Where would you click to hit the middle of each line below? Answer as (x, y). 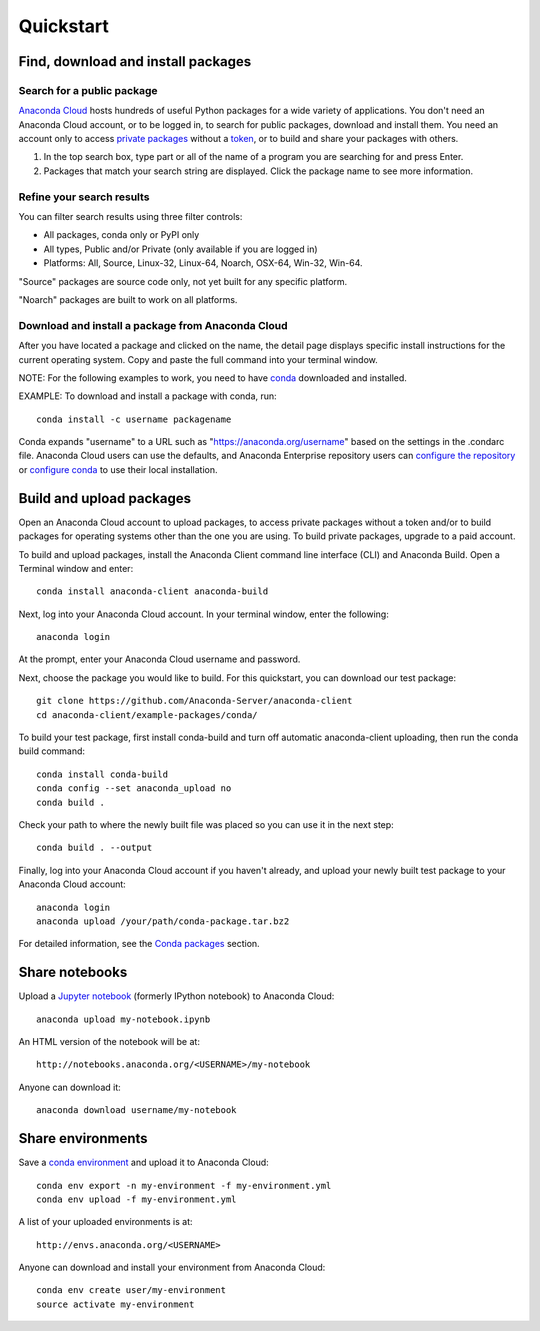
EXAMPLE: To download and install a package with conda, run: (147, 396)
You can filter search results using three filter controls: (130, 217)
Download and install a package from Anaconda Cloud (153, 325)
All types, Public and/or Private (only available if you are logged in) (181, 249)
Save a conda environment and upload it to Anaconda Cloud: (143, 1162)
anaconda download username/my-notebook (136, 1110)
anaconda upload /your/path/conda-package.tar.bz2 (163, 921)
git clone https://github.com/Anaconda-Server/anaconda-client (194, 701)
